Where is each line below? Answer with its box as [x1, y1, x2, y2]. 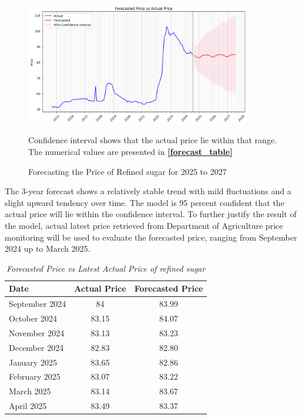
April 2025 [9, 400, 47, 412]
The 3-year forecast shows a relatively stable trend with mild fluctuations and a [5, 185, 291, 197]
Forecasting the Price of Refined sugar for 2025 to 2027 [28, 165, 227, 177]
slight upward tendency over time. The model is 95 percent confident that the [5, 196, 284, 208]
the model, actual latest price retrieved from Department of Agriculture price [5, 219, 283, 231]
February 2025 [9, 370, 61, 383]
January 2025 [9, 356, 57, 368]
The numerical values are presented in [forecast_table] [28, 146, 233, 158]
